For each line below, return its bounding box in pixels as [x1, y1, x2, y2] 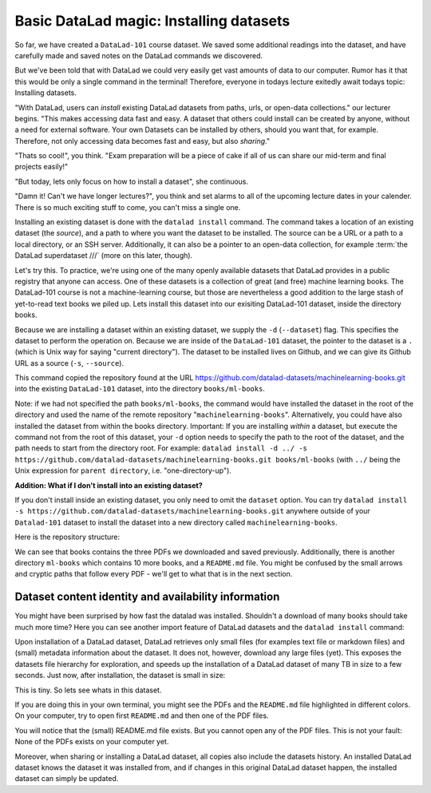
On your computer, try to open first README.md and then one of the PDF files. [14, 711, 269, 720]
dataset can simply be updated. [14, 774, 119, 783]
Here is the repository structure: [14, 532, 121, 542]
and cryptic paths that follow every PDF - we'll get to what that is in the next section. [14, 569, 293, 579]
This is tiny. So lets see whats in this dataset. [14, 685, 162, 695]
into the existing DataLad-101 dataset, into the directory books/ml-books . [14, 384, 265, 394]
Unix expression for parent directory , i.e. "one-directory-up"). [14, 466, 231, 475]
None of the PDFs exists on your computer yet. [14, 737, 169, 747]
